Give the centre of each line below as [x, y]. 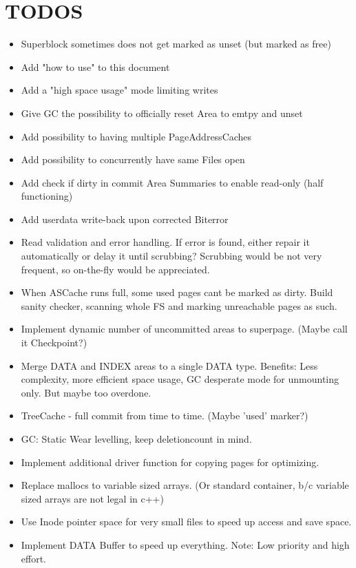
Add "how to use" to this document [95, 66]
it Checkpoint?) [54, 343]
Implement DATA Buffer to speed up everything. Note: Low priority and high [185, 544]
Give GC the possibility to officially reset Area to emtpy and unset [162, 113]
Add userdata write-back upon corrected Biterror [125, 219]
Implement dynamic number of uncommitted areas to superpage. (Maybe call [184, 329]
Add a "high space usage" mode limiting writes [119, 90]
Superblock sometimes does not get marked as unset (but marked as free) [176, 44]
